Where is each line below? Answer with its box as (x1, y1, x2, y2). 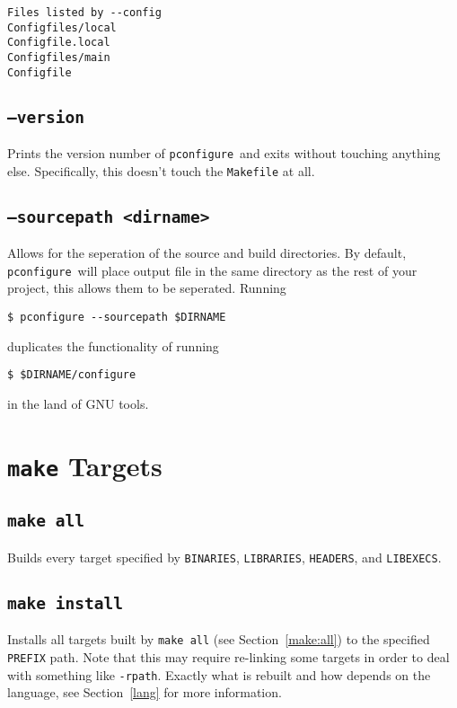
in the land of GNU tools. (7, 394, 149, 412)
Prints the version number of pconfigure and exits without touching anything (7, 144, 441, 163)
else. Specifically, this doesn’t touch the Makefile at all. (7, 161, 315, 180)
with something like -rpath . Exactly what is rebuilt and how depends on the (7, 665, 431, 684)
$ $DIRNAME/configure (7, 368, 136, 382)
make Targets (7, 447, 163, 483)
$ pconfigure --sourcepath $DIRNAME (7, 311, 226, 323)
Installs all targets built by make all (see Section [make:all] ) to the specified (7, 630, 430, 649)
